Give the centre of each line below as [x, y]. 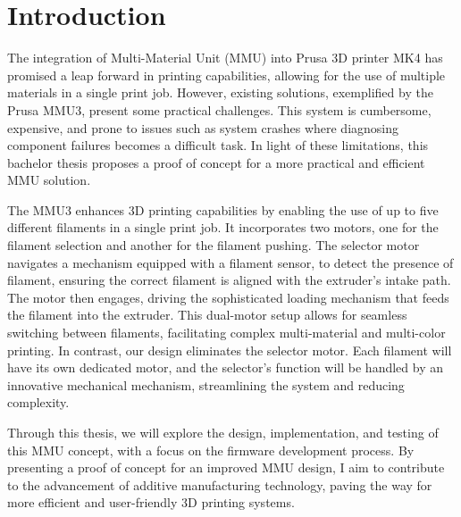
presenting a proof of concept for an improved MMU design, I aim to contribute [226, 467]
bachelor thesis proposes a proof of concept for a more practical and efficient [216, 162]
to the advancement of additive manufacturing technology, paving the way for [220, 484]
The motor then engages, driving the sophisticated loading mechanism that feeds [228, 297]
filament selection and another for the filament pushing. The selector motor [214, 245]
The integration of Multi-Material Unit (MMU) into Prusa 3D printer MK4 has [225, 58]
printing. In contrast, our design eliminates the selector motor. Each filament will [230, 350]
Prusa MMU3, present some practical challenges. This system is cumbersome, [219, 109]
